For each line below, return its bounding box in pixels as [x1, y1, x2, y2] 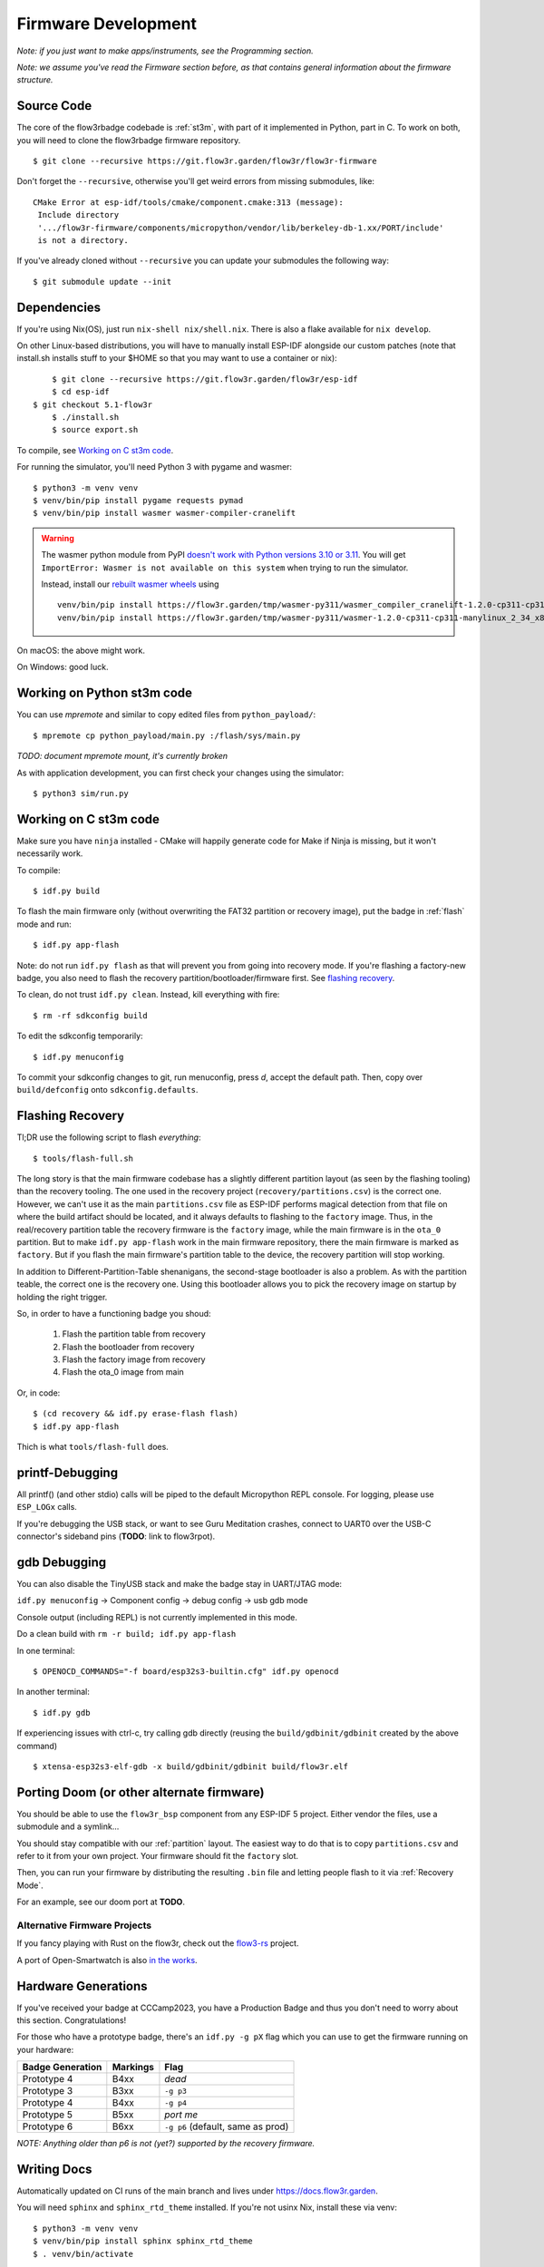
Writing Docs [16, 2161, 92, 2176]
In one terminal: [16, 1645, 76, 1656]
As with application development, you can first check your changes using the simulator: [16, 767, 345, 778]
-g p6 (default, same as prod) [164, 2120, 289, 2133]
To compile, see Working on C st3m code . [16, 444, 174, 455]
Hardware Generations [16, 1978, 149, 1994]
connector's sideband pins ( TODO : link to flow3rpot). [16, 1531, 216, 1542]
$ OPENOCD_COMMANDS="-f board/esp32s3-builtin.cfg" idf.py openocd [33, 1666, 339, 1677]
